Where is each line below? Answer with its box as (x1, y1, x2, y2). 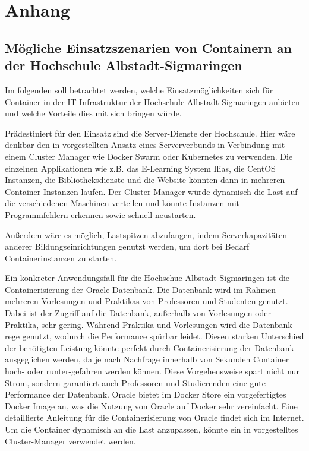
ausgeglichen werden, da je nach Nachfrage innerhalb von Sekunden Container (5, 353, 289, 365)
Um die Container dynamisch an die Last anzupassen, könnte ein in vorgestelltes (5, 423, 298, 435)
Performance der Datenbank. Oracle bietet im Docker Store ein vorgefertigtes (5, 388, 286, 400)
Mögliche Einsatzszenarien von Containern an (5, 38, 292, 56)
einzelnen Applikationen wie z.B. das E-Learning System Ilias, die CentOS (5, 162, 276, 174)
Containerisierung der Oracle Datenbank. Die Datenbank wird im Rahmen (5, 283, 276, 295)
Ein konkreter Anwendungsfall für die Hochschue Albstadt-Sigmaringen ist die (5, 272, 290, 284)
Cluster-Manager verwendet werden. (5, 434, 136, 447)
